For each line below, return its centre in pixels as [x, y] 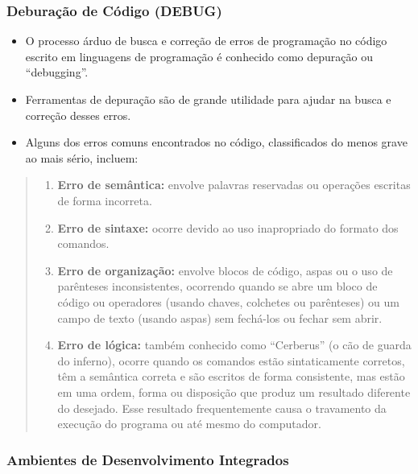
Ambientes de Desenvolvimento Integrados [148, 459]
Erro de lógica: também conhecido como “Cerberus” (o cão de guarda [234, 345]
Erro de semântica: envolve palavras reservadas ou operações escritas [234, 185]
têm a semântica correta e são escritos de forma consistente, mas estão [231, 376]
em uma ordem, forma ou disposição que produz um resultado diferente [234, 392]
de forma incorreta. [105, 200]
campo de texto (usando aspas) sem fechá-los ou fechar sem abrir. [220, 317]
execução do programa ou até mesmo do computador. [189, 424]
